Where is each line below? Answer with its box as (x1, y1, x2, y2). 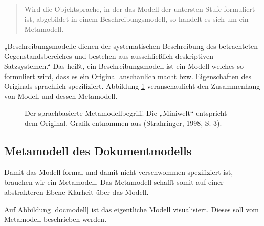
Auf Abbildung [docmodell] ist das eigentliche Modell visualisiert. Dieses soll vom (4, 204, 259, 214)
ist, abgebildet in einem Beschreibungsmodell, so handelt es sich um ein (24, 13, 249, 24)
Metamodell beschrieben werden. (4, 214, 107, 224)
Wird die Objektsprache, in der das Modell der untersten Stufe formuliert (24, 4, 255, 14)
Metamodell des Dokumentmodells (4, 142, 192, 158)
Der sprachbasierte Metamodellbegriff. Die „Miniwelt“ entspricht (25, 108, 227, 118)
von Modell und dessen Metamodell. (4, 90, 118, 101)
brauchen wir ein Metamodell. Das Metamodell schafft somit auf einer (4, 177, 224, 187)
